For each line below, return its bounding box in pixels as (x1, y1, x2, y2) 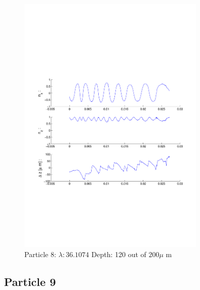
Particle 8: (24, 248, 56, 259)
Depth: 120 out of (91, 248, 146, 259)
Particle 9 (4, 273, 56, 289)
